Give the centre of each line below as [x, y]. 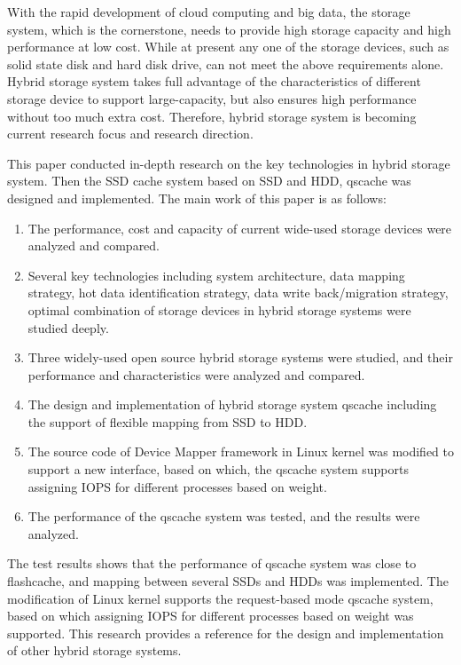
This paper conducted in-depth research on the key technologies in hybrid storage [229, 163]
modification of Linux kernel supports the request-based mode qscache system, [220, 598]
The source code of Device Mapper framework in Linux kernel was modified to [241, 451]
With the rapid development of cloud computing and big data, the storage [209, 12]
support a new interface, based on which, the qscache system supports [218, 469]
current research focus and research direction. [130, 134]
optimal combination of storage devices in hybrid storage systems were [219, 309]
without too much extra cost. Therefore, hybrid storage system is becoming [212, 116]
